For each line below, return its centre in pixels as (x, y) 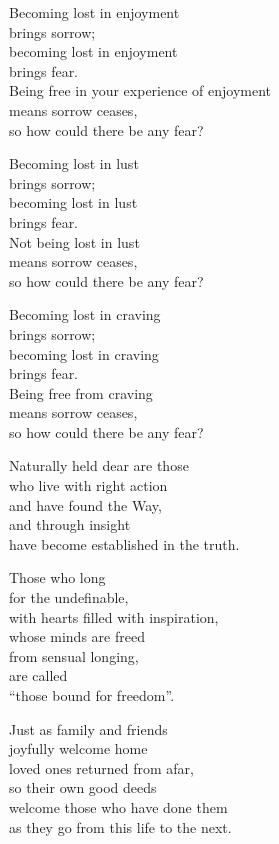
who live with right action (88, 485)
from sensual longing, (74, 655)
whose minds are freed (77, 636)
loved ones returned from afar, (101, 767)
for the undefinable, (69, 597)
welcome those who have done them (118, 806)
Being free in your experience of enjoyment (140, 90)
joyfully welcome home (78, 748)
